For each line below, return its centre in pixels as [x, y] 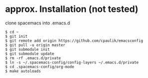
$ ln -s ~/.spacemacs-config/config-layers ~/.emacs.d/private [72, 62]
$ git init [16, 36]
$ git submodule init [28, 49]
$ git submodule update [30, 54]
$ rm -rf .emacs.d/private [33, 58]
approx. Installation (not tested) [72, 9]
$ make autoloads [23, 71]
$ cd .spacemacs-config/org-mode [40, 67]
